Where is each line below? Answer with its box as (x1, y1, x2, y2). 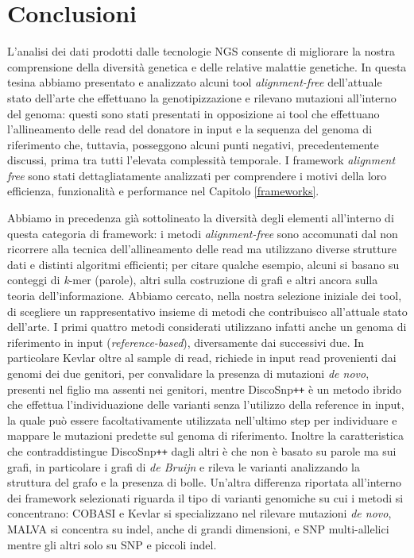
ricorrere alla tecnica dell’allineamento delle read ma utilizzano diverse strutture (7, 241, 397, 257)
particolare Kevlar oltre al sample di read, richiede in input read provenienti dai (7, 349, 397, 366)
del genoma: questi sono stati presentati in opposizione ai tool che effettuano (7, 105, 380, 121)
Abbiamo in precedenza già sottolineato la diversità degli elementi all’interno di (7, 210, 394, 226)
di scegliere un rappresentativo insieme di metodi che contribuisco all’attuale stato (7, 302, 408, 319)
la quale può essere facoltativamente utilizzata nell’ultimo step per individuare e (7, 411, 397, 428)
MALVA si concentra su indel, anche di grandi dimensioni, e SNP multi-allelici (7, 521, 389, 537)
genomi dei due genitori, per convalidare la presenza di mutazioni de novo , (7, 365, 370, 381)
